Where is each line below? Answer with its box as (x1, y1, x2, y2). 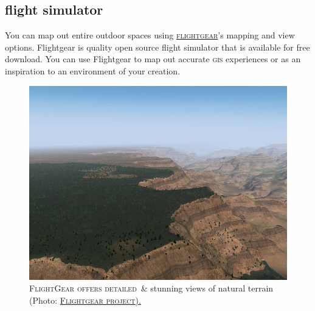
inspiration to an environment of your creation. (5, 64, 181, 77)
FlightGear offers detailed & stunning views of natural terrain (29, 282, 274, 295)
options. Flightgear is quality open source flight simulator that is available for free (5, 40, 310, 53)
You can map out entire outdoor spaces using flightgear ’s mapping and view (5, 29, 295, 41)
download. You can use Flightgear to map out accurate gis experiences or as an (5, 52, 301, 65)
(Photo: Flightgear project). (29, 293, 141, 306)
